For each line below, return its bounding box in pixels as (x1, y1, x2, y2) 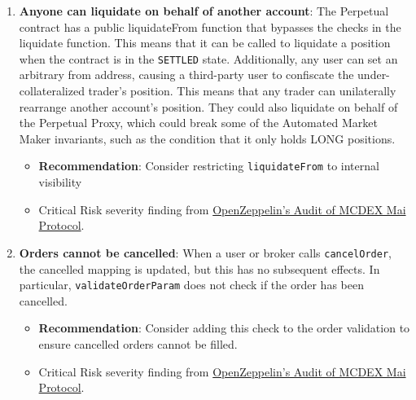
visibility (38, 174, 82, 191)
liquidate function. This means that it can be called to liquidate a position (19, 34, 391, 51)
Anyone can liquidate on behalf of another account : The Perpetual (19, 2, 389, 19)
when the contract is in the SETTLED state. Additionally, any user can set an (19, 50, 398, 67)
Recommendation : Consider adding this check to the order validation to (38, 319, 410, 336)
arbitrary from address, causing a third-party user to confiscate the (19, 66, 354, 83)
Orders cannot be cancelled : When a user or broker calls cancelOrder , (19, 244, 392, 261)
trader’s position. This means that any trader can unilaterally (88, 82, 396, 99)
